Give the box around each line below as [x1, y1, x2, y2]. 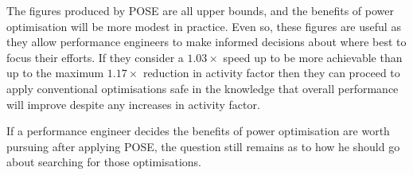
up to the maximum [6, 64, 104, 81]
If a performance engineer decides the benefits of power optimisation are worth [6, 122, 390, 139]
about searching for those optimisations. [6, 154, 202, 170]
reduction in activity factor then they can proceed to [142, 64, 400, 81]
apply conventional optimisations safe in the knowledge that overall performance [6, 80, 399, 96]
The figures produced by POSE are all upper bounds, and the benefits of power [6, 2, 394, 18]
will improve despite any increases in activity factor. [6, 95, 260, 112]
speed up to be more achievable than [223, 49, 403, 65]
